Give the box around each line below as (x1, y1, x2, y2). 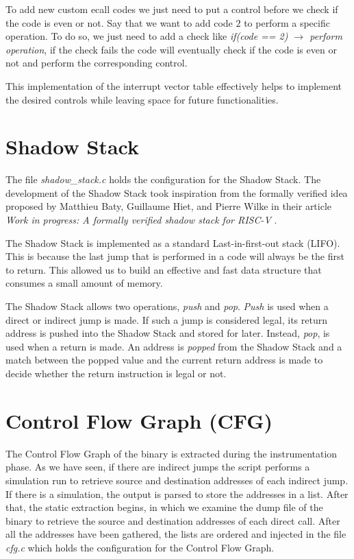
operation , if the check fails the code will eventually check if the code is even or (5, 42, 337, 56)
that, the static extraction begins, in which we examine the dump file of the (5, 500, 323, 514)
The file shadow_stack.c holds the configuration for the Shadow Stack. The (5, 172, 321, 187)
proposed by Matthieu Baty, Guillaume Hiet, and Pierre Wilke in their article (5, 199, 332, 213)
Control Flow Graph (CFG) (5, 406, 273, 434)
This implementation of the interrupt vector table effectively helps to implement (5, 78, 342, 93)
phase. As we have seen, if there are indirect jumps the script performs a (5, 460, 310, 474)
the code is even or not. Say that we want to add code (5, 15, 233, 29)
